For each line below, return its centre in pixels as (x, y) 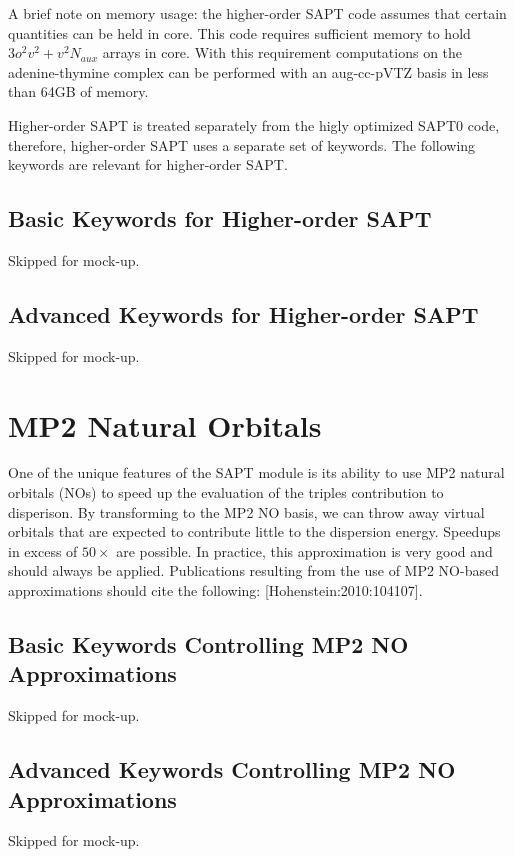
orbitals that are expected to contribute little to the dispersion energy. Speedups (254, 531)
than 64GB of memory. (78, 91)
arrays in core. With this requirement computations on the (282, 52)
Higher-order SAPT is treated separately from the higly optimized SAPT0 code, (254, 124)
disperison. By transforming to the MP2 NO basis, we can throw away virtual (246, 511)
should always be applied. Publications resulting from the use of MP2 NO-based (253, 570)
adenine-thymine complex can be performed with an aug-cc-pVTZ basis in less (248, 71)
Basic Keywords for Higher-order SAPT (220, 218)
